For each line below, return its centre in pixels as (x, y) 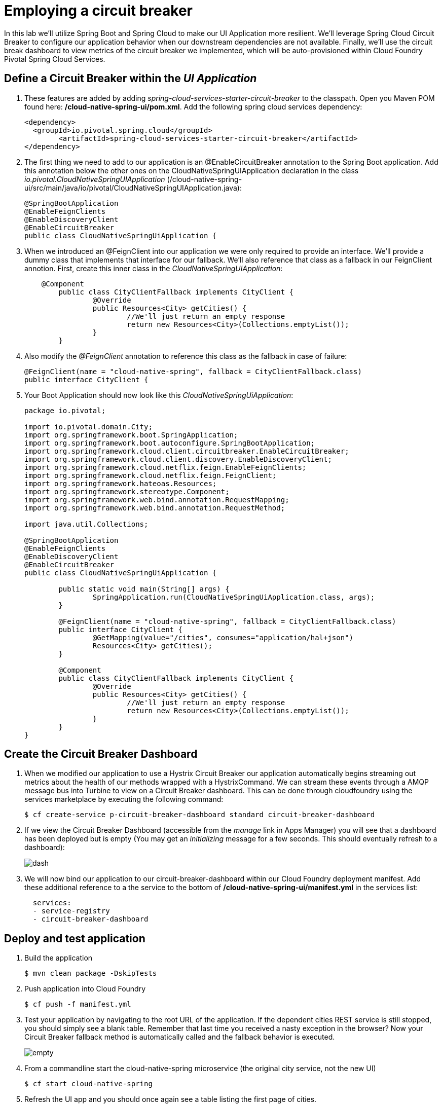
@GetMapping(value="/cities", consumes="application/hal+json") (223, 637)
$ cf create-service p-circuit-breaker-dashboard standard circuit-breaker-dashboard (200, 815)
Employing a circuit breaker (98, 11)
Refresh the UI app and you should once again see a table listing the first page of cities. (171, 1099)
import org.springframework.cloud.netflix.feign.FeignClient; (151, 475)
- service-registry (71, 911)
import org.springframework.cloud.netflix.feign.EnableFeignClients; (165, 467)
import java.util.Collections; (86, 524)
